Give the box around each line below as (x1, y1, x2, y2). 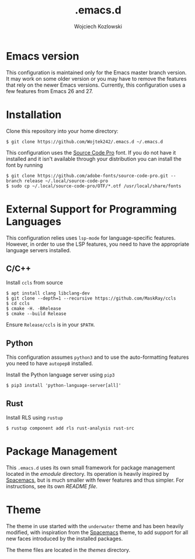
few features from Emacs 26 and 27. (6, 87, 93, 94)
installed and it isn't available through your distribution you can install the (6, 155, 182, 162)
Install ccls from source (6, 279, 63, 286)
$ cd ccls (6, 301, 30, 307)
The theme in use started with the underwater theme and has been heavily (6, 522, 184, 530)
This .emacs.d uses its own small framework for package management (6, 464, 175, 471)
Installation (6, 108, 62, 121)
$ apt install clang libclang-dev (6, 290, 90, 296)
